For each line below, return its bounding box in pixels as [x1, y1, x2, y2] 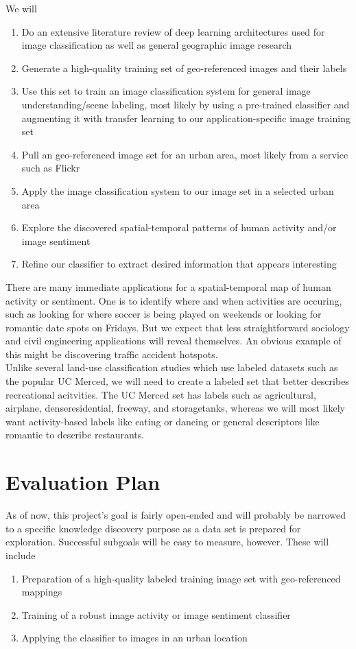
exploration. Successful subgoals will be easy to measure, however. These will [5, 534, 329, 549]
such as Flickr [21, 161, 80, 175]
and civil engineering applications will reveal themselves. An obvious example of [5, 333, 342, 348]
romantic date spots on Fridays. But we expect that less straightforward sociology [5, 320, 350, 334]
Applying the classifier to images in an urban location [21, 630, 248, 645]
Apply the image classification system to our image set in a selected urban [21, 183, 334, 198]
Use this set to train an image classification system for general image [21, 84, 311, 98]
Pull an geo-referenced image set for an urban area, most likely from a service [21, 147, 348, 161]
